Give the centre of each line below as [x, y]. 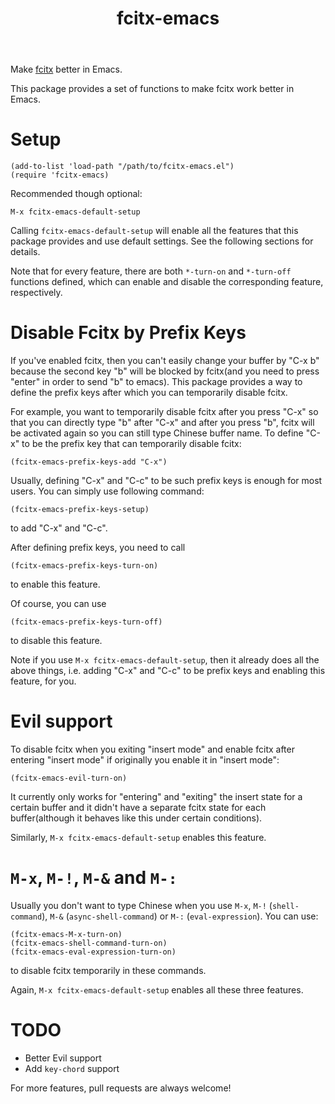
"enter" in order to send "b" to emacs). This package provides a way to [156, 382]
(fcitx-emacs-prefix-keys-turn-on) [84, 566]
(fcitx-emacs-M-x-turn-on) [66, 934]
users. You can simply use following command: [107, 491]
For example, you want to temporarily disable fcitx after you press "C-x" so [164, 412]
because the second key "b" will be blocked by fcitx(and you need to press [165, 371]
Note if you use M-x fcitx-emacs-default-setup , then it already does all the [165, 660]
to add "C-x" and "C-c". [59, 528]
